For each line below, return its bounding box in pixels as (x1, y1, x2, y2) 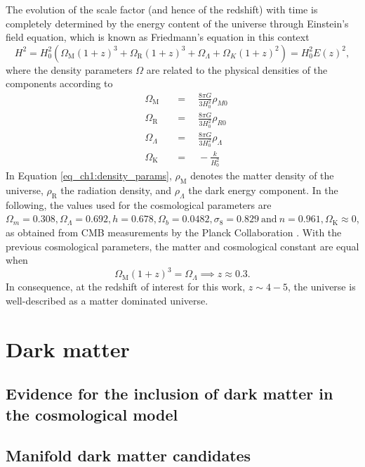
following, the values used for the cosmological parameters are (6, 197, 272, 212)
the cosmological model (6, 403, 178, 425)
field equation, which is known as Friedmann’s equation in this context (6, 30, 310, 44)
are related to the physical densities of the (146, 62, 328, 77)
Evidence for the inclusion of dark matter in (6, 383, 333, 404)
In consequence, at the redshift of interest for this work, (6, 279, 246, 294)
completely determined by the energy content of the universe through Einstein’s (6, 15, 349, 30)
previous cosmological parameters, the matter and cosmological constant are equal (6, 238, 359, 253)
